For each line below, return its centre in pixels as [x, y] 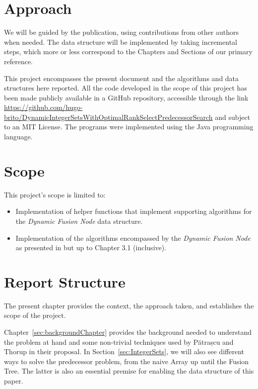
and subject [233, 117]
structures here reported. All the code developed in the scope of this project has [126, 88]
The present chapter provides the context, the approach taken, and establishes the [129, 305]
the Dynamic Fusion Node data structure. [79, 221]
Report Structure [65, 281]
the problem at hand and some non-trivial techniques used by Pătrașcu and [119, 341]
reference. [19, 61]
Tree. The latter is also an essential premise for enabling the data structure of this [129, 371]
